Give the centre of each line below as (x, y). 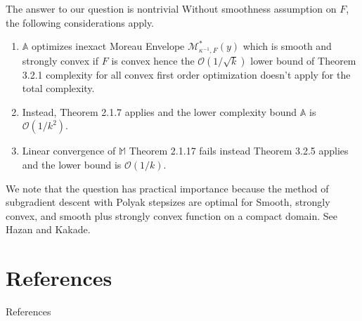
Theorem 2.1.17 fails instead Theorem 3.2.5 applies (239, 151)
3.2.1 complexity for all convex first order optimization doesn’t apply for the (186, 74)
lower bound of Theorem (303, 60)
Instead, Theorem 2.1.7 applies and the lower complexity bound (160, 111)
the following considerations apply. (80, 22)
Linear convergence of (69, 151)
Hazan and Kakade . (48, 229)
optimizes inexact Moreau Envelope (108, 46)
